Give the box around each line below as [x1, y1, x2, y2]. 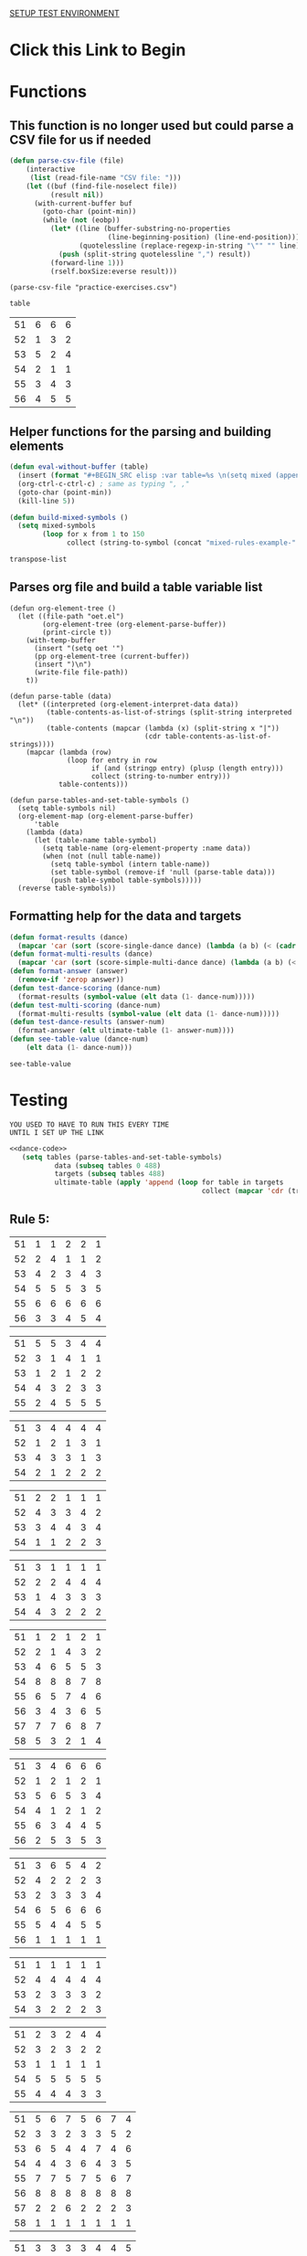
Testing [9, 1090, 69, 1111]
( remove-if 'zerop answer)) [17, 975, 125, 984]
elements [9, 438, 64, 453]
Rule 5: [9, 1212, 50, 1227]
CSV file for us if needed [9, 132, 152, 147]
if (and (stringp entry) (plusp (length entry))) [90, 763, 284, 773]
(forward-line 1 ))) [49, 258, 125, 268]
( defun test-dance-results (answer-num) [9, 1018, 166, 1027]
